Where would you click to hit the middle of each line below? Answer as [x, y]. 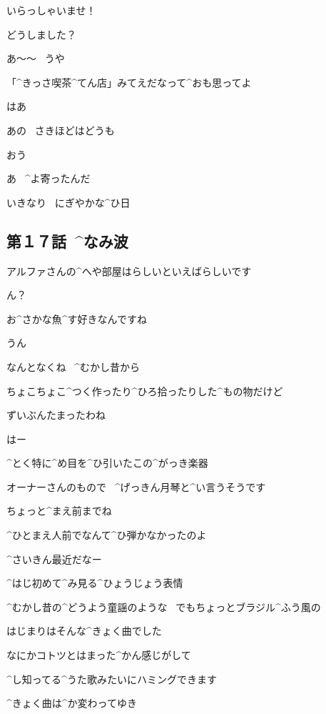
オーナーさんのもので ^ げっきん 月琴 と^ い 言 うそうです [136, 486]
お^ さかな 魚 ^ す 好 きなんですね [77, 318]
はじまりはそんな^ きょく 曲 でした [84, 631]
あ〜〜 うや [36, 58]
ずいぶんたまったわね [56, 415]
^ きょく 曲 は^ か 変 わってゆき [72, 703]
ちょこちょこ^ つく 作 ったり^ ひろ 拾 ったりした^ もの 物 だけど [145, 391]
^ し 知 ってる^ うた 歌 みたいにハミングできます [112, 679]
